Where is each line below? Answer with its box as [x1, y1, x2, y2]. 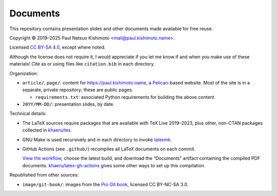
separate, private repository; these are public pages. [22, 87, 133, 93]
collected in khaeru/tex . [22, 127, 72, 133]
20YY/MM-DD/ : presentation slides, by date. [22, 101, 115, 107]
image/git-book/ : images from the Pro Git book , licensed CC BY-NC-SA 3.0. [22, 181, 189, 187]
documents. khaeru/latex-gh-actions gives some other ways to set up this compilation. [22, 162, 206, 168]
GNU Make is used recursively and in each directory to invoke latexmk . [22, 136, 172, 143]
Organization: [9, 70, 38, 76]
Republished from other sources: [9, 172, 79, 178]
